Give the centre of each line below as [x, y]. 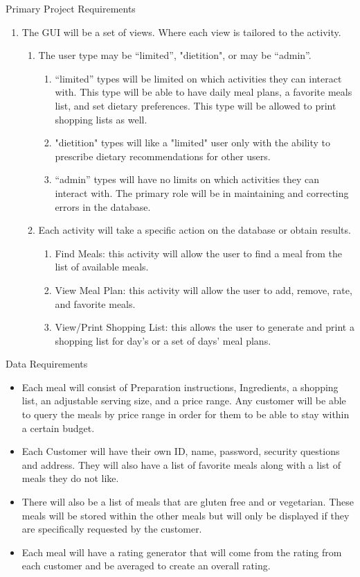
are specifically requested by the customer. [112, 529]
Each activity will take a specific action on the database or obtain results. [195, 230]
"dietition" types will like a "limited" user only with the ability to [192, 143]
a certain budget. [58, 428]
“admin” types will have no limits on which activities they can [187, 179]
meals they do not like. [70, 478]
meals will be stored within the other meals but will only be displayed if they [186, 515]
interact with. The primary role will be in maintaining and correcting [202, 192]
